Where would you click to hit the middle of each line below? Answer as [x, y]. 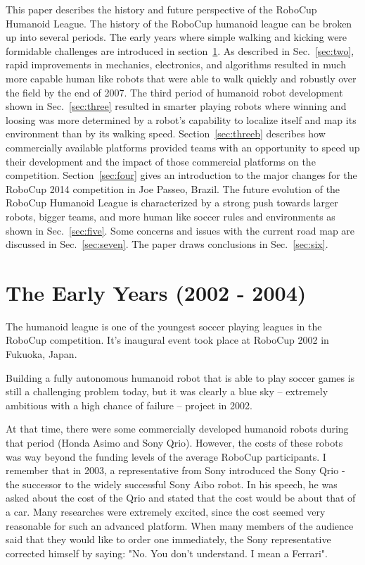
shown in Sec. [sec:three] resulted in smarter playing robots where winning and [176, 106]
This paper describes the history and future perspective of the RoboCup [161, 9]
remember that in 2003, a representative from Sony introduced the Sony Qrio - [175, 470]
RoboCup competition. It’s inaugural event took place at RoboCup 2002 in [167, 340]
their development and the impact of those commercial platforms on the [161, 161]
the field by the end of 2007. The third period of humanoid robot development [174, 92]
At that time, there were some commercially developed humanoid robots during [177, 429]
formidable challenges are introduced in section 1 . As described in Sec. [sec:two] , [180, 50]
